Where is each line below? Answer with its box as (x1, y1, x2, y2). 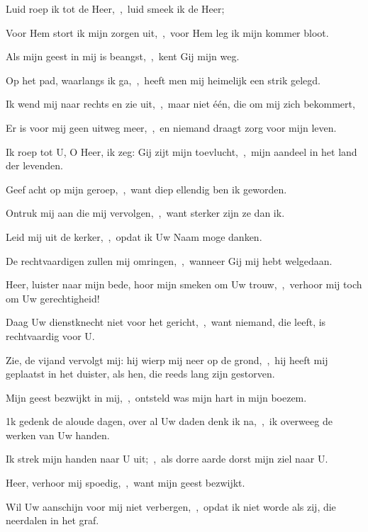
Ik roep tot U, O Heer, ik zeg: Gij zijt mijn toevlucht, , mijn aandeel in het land (6, 144, 357, 159)
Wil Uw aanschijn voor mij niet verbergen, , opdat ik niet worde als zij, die (6, 499, 336, 514)
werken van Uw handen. (6, 427, 110, 442)
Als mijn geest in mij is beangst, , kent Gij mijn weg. (6, 49, 240, 64)
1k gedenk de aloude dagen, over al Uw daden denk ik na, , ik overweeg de (6, 414, 333, 429)
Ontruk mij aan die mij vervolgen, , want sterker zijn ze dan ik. (6, 205, 285, 220)
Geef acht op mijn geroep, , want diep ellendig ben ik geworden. (6, 181, 287, 196)
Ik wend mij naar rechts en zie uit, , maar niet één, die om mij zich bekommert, (6, 96, 355, 111)
